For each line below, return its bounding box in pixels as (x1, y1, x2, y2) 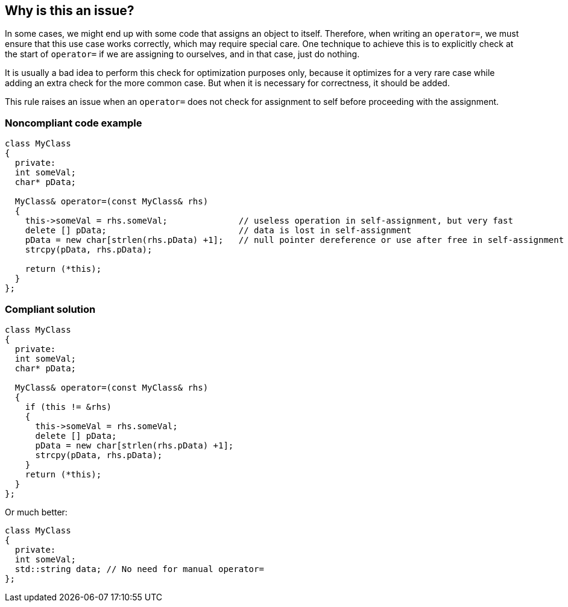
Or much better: (5, 506, 68, 517)
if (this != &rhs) (25, 401, 112, 412)
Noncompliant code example (5, 116, 142, 129)
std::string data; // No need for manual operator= (14, 564, 264, 574)
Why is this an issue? (5, 3, 134, 18)
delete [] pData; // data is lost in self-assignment (25, 225, 412, 236)
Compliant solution (5, 303, 96, 315)
